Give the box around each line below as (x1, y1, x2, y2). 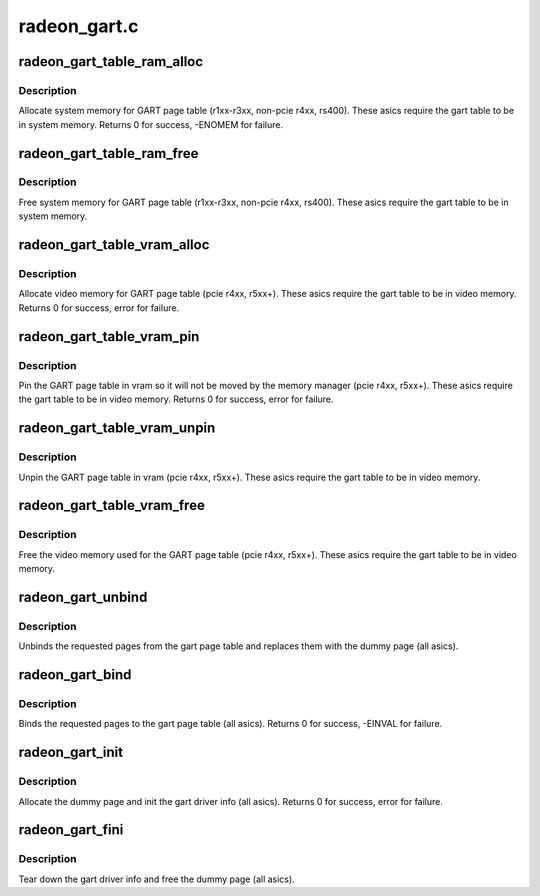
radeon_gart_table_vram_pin (18, 328, 200, 345)
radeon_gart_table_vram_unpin (18, 420, 216, 437)
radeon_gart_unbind (18, 588, 148, 605)
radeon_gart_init (18, 744, 124, 761)
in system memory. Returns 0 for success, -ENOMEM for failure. (18, 118, 284, 130)
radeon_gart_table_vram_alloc (18, 236, 210, 254)
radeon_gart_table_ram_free (18, 145, 199, 162)
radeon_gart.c (18, 15, 139, 37)
